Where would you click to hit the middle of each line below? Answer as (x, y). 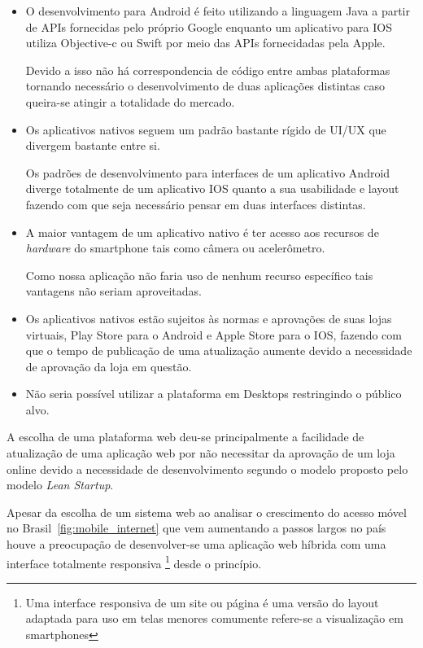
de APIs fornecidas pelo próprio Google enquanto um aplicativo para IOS (209, 26)
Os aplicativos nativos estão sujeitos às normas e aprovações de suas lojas (209, 318)
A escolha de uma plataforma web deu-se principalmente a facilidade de (185, 437)
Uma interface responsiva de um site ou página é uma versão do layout (202, 602)
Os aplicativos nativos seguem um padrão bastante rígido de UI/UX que (206, 129)
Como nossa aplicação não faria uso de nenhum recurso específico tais (199, 275)
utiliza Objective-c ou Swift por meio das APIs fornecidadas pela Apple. (205, 43)
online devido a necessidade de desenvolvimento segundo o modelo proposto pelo (207, 468)
